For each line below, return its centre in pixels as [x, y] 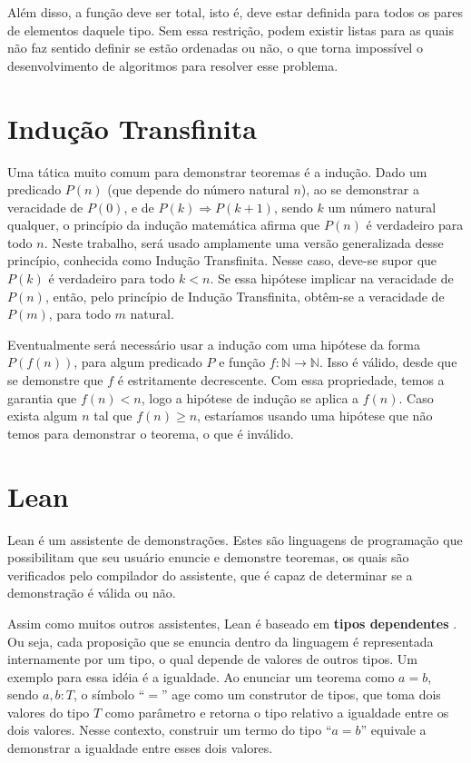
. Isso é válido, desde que [388, 362]
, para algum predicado [138, 362]
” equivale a [393, 730]
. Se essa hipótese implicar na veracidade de [332, 278]
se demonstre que [55, 380]
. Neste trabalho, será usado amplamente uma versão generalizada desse [244, 242]
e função [242, 362]
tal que [113, 416]
